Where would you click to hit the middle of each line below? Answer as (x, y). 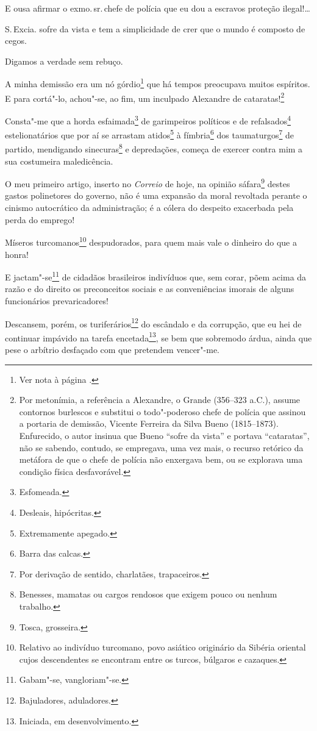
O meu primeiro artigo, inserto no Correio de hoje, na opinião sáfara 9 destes (148, 183)
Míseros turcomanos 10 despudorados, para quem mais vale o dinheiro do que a (151, 241)
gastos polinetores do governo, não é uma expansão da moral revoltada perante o (156, 195)
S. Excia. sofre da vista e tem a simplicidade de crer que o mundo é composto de (155, 28)
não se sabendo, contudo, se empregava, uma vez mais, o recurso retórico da (161, 447)
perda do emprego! (40, 219)
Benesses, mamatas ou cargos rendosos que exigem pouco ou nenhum (148, 594)
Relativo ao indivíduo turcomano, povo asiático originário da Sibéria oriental (162, 647)
